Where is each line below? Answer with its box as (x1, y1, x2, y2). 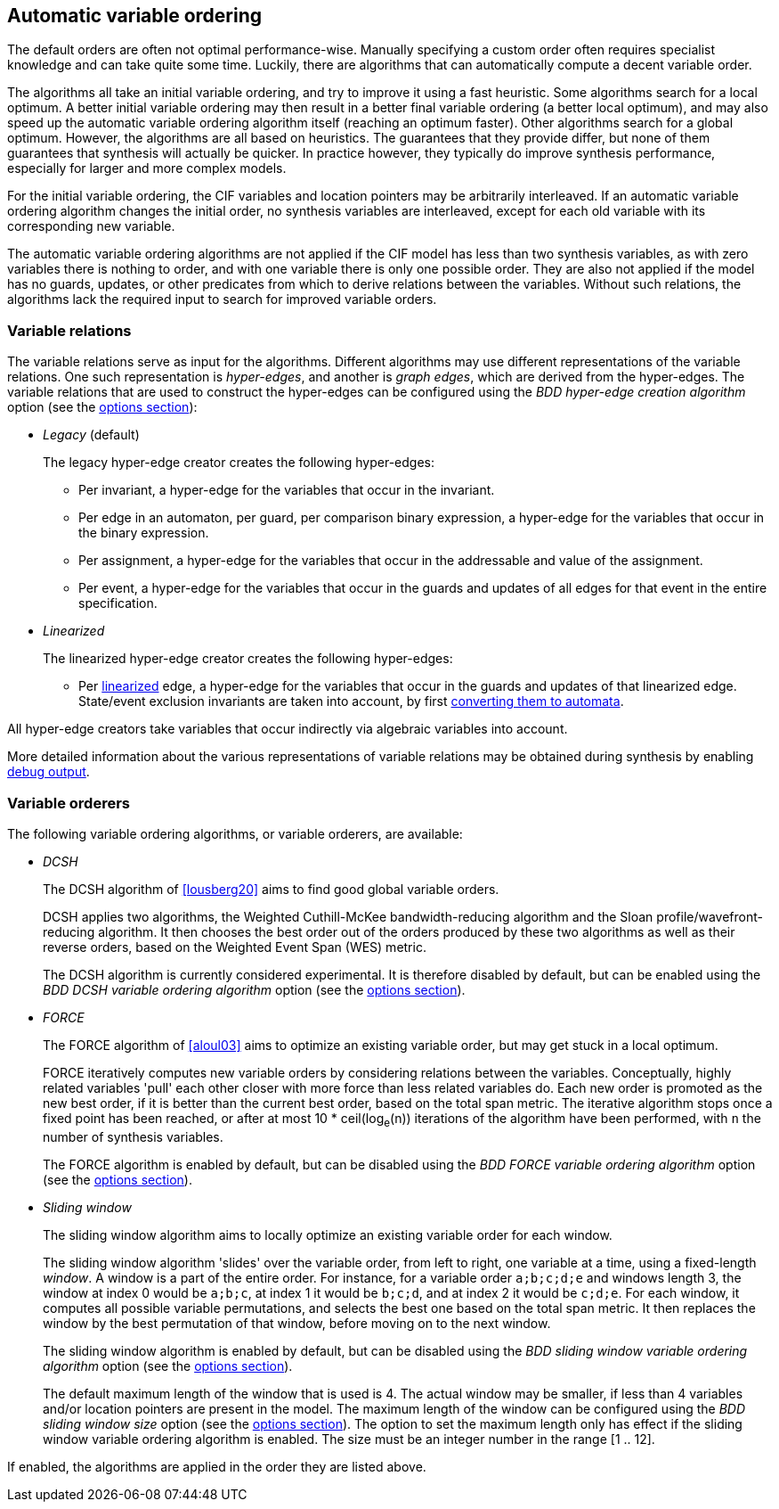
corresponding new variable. (7, 218, 175, 234)
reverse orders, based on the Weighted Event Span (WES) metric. (43, 939, 426, 955)
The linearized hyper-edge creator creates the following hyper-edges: (43, 651, 453, 667)
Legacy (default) (43, 427, 140, 443)
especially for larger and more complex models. (7, 160, 287, 176)
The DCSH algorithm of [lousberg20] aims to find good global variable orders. (43, 881, 499, 897)
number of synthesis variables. (43, 1128, 223, 1144)
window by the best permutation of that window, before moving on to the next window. (43, 1315, 551, 1331)
